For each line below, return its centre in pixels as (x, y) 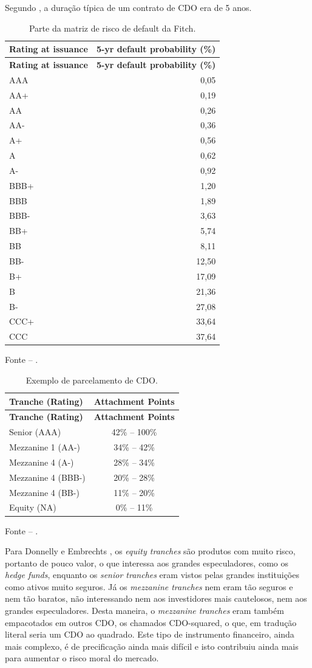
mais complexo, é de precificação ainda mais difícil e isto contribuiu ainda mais (152, 646)
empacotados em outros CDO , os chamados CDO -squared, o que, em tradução (151, 622)
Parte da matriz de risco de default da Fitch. (112, 28)
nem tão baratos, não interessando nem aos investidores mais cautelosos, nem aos (156, 598)
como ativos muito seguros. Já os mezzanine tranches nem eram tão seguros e (149, 586)
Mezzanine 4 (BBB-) (47, 477)
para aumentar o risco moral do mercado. (82, 658)
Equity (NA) (33, 507)
